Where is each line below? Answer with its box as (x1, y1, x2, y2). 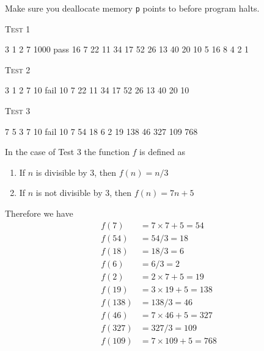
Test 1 (5, 22, 31, 35)
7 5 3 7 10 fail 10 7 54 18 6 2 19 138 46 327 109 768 (5, 125, 198, 137)
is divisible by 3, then (35, 165, 117, 178)
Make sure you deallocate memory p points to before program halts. (5, 2, 260, 14)
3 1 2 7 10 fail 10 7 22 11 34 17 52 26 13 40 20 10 (5, 84, 189, 96)
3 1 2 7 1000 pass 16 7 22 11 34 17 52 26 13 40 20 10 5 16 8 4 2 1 (5, 43, 249, 56)
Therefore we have (5, 207, 73, 219)
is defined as (139, 145, 185, 158)
